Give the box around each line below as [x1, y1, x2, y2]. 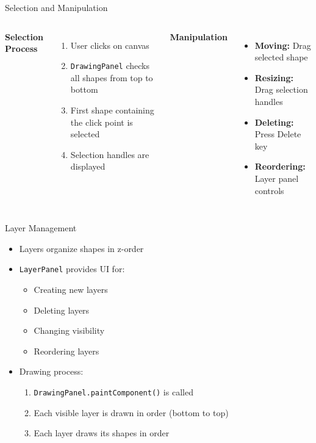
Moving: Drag [254, 38, 311, 51]
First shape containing [70, 104, 154, 117]
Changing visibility [34, 324, 105, 337]
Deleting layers [34, 303, 90, 316]
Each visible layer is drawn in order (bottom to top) [34, 406, 229, 419]
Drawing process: [19, 365, 84, 378]
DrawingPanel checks [70, 59, 149, 72]
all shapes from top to [70, 71, 153, 84]
